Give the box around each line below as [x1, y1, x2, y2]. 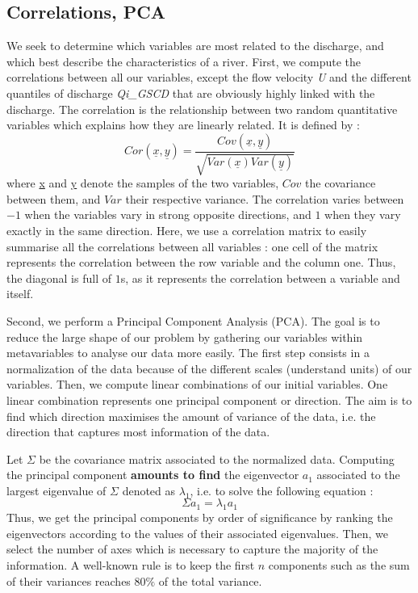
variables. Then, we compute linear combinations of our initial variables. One [6, 376, 388, 393]
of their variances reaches [6, 572, 131, 589]
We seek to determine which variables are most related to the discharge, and [6, 37, 384, 54]
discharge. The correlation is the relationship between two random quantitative [6, 100, 398, 117]
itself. [6, 285, 34, 302]
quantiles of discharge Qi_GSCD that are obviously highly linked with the [6, 84, 375, 101]
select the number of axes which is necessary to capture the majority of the [6, 540, 378, 557]
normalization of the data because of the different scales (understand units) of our [6, 360, 412, 376]
